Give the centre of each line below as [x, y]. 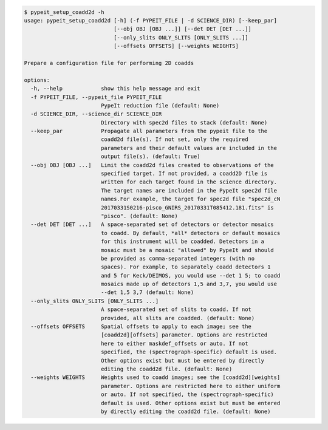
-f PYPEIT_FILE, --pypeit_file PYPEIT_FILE [96, 97]
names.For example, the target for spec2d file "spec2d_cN [190, 199]
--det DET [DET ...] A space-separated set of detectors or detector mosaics [152, 224]
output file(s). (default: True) [150, 157]
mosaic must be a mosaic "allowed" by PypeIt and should [187, 250]
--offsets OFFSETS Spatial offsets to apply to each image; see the [141, 327]
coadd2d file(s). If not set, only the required [174, 139]
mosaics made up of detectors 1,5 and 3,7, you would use [189, 284]
